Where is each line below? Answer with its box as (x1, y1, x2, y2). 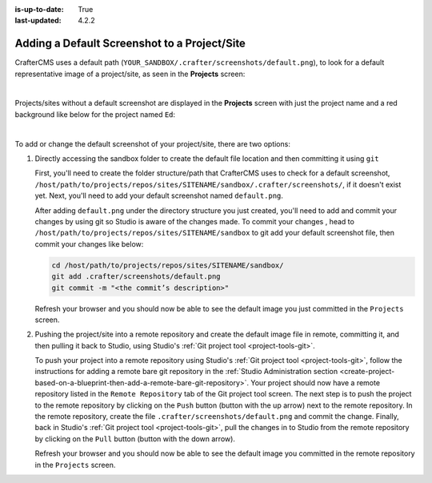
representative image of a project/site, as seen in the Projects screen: (14, 69, 246, 78)
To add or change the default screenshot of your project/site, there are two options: (14, 139, 291, 148)
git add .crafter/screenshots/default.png (51, 272, 221, 281)
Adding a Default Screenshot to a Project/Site (14, 37, 246, 50)
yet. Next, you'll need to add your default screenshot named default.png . (34, 191, 284, 200)
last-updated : (14, 16, 62, 26)
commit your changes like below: (34, 239, 144, 248)
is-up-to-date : (14, 5, 64, 14)
